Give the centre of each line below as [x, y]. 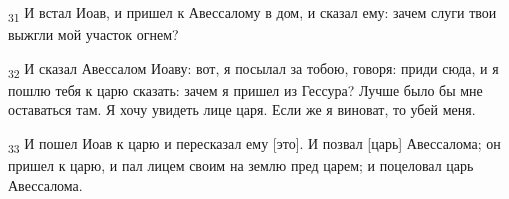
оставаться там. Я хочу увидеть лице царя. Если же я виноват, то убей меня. [242, 109]
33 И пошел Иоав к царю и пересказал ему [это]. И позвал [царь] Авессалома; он [254, 144]
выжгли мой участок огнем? [93, 34]
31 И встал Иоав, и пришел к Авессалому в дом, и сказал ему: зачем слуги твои [252, 13]
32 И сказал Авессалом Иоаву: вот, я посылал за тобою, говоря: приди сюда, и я [253, 69]
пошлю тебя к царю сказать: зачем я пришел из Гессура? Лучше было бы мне [245, 89]
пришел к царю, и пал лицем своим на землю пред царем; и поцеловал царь [241, 165]
